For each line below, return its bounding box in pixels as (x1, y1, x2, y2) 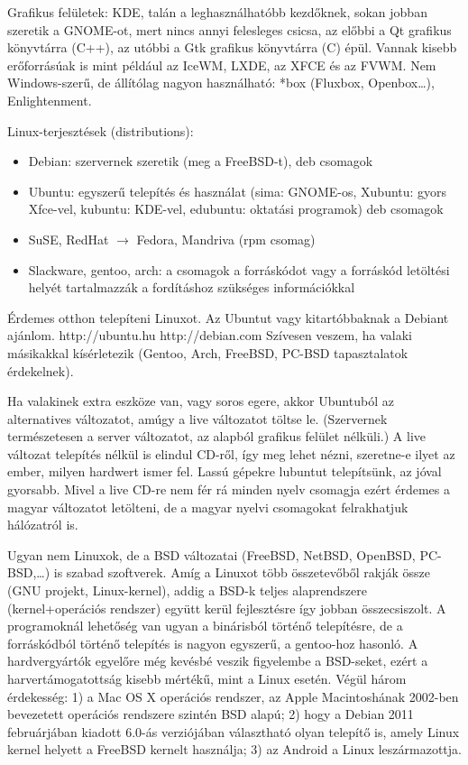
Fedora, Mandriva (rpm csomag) (136, 229, 316, 248)
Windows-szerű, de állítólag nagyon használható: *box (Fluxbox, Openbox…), (7, 73, 435, 92)
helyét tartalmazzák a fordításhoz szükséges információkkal (28, 278, 355, 297)
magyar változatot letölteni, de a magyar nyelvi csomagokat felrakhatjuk (7, 497, 408, 516)
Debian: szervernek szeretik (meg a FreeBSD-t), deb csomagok (28, 152, 373, 171)
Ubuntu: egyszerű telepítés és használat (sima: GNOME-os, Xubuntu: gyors (28, 181, 447, 200)
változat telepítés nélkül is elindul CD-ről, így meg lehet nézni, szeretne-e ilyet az (7, 444, 455, 463)
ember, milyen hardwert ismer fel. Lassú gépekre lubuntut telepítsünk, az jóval (7, 462, 442, 481)
